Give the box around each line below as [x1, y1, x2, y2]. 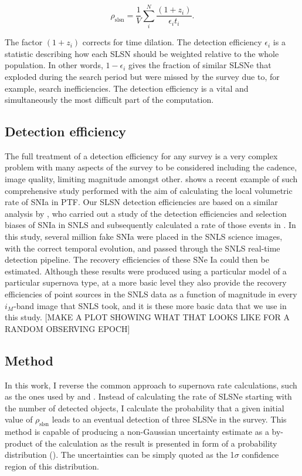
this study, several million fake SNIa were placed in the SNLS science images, [5, 230, 283, 243]
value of [5, 413, 33, 425]
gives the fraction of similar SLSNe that [128, 59, 272, 71]
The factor [5, 36, 43, 48]
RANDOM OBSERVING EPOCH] [5, 322, 130, 334]
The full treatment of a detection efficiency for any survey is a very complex [5, 149, 278, 162]
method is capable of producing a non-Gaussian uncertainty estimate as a [5, 425, 269, 438]
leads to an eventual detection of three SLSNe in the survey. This [52, 413, 287, 425]
